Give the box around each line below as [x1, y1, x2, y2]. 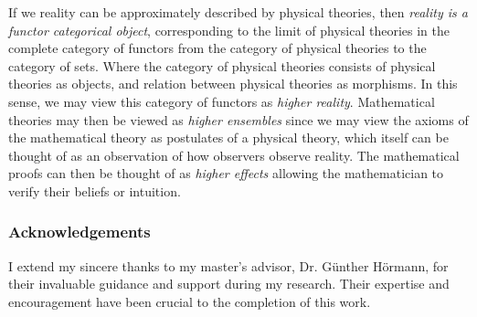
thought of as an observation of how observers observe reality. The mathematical [8, 145, 460, 164]
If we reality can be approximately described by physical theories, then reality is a [8, 3, 468, 21]
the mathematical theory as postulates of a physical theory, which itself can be [8, 128, 449, 147]
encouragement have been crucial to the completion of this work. [8, 291, 371, 311]
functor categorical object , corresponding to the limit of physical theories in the [8, 20, 450, 39]
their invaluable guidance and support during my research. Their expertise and [8, 274, 450, 293]
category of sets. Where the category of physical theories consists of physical [8, 56, 436, 75]
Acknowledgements [8, 220, 151, 243]
